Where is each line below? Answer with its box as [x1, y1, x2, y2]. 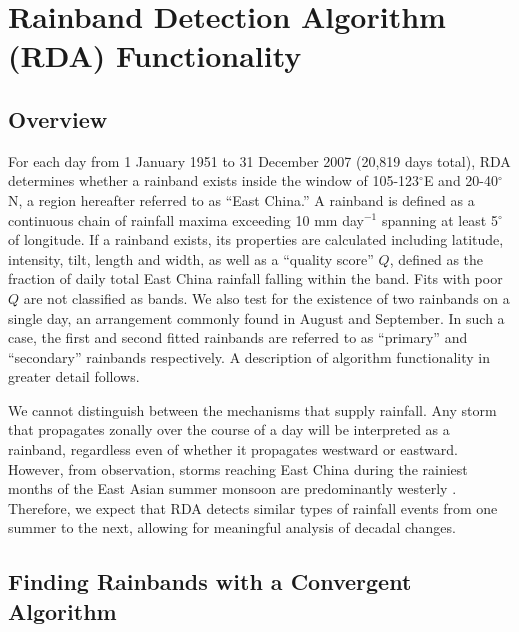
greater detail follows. [8, 366, 140, 387]
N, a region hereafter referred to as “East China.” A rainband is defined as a [8, 189, 475, 210]
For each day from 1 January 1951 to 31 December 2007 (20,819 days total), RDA [8, 150, 511, 171]
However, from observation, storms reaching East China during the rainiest [8, 458, 468, 479]
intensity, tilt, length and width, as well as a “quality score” [8, 248, 374, 269]
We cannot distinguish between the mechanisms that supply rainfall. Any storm [8, 399, 497, 420]
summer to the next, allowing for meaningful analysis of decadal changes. [8, 517, 456, 538]
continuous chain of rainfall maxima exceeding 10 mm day [8, 209, 364, 230]
